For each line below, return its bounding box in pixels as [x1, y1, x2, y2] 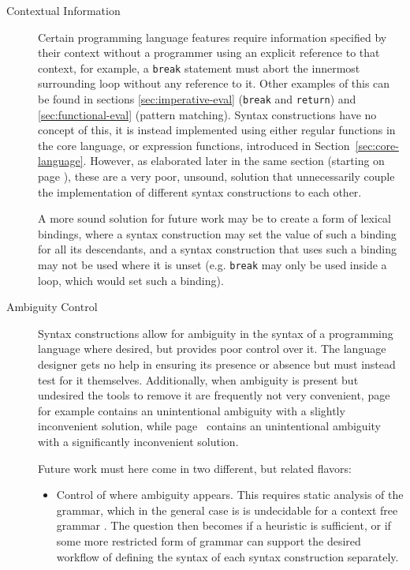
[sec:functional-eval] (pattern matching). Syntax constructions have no [38, 106, 377, 122]
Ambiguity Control [6, 298, 98, 315]
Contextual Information [6, 2, 121, 18]
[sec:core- [355, 137, 399, 153]
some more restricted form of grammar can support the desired [56, 533, 361, 549]
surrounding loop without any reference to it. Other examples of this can [38, 75, 390, 92]
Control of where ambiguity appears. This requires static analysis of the [56, 486, 404, 503]
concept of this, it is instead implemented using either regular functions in [38, 122, 396, 138]
